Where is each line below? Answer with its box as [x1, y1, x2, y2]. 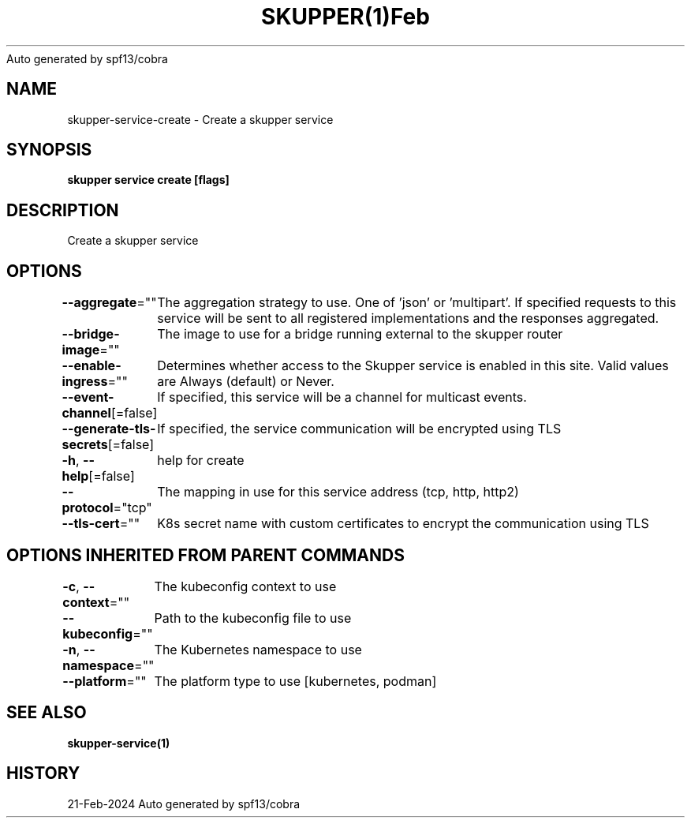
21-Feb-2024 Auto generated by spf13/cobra [67, 796, 301, 811]
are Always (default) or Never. [157, 373, 334, 390]
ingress [62, 373, 108, 390]
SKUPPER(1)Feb [261, 3, 430, 30]
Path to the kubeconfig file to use [154, 609, 352, 626]
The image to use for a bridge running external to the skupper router [157, 326, 563, 343]
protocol [62, 500, 114, 516]
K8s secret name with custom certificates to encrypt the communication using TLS [157, 515, 649, 532]
